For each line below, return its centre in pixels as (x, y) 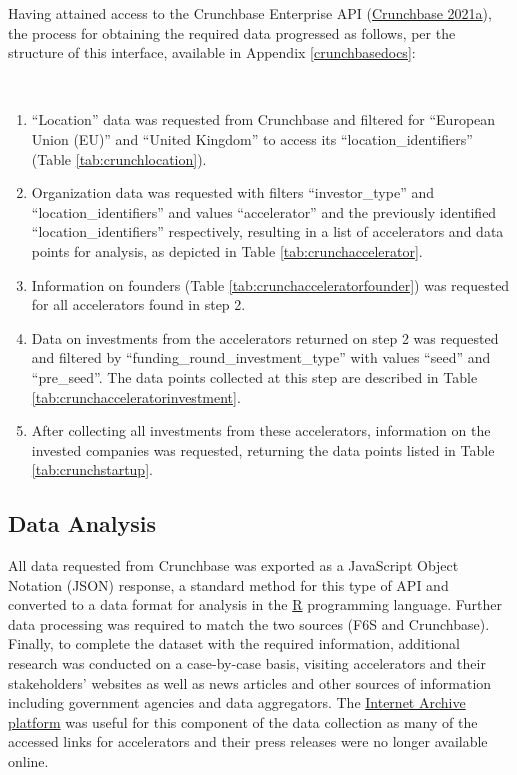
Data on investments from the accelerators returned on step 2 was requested (265, 337)
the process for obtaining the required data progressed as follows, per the (232, 32)
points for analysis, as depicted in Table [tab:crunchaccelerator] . (227, 250)
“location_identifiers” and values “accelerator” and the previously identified (264, 211)
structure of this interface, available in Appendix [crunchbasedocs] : (212, 52)
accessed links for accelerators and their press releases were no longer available (248, 741)
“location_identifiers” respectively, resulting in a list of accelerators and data (267, 231)
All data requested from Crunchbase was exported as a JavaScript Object (233, 565)
